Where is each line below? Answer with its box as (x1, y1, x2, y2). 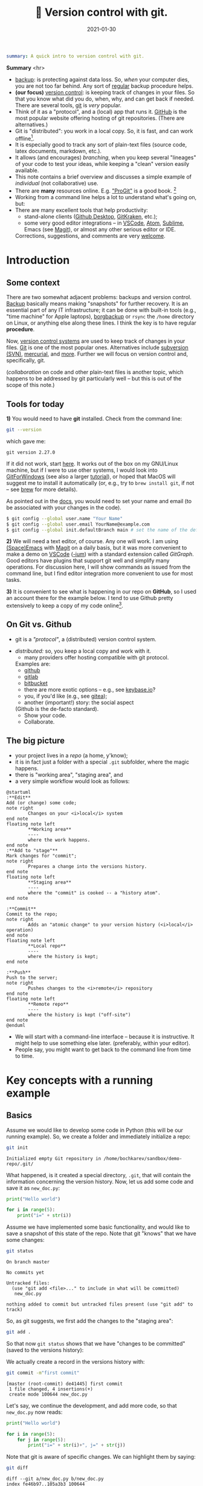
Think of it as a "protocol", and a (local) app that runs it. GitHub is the (14, 108, 187, 115)
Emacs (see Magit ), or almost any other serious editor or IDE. (24, 226, 176, 233)
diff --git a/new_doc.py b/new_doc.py (6, 1476, 104, 1482)
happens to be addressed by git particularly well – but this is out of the (6, 375, 182, 382)
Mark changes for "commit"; (6, 853, 77, 859)
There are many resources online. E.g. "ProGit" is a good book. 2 (14, 186, 177, 194)
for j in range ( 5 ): (17, 1436, 66, 1443)
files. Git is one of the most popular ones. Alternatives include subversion (6, 344, 188, 351)
